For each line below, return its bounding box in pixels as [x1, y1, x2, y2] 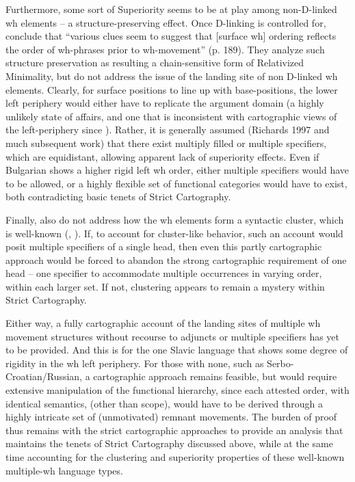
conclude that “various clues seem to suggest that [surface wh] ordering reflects [5, 29, 337, 43]
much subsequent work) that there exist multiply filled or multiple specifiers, [5, 135, 327, 150]
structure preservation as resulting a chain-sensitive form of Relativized [5, 55, 304, 70]
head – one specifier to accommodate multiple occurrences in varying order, [5, 266, 322, 280]
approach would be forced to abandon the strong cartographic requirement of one [5, 252, 347, 267]
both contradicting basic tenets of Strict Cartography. [5, 189, 231, 204]
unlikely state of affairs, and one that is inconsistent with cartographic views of [5, 109, 337, 123]
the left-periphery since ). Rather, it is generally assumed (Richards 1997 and [5, 122, 330, 137]
